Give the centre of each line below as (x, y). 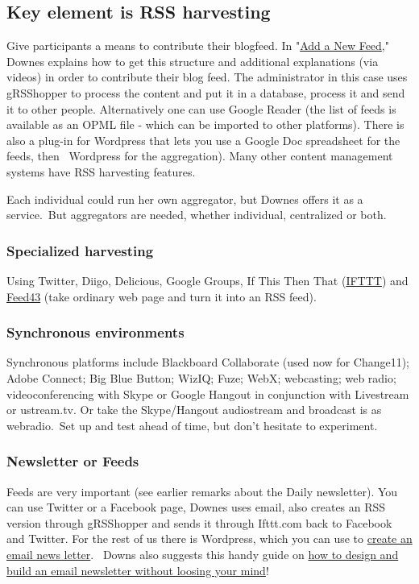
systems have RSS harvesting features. (101, 171)
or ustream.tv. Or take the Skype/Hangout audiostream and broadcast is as (194, 410)
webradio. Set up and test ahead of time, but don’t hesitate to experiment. (192, 425)
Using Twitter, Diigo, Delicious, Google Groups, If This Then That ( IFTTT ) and (207, 280)
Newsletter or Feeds (73, 461)
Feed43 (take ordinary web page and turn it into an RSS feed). (162, 296)
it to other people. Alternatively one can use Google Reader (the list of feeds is (201, 108)
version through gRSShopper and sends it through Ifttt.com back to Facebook (199, 522)
